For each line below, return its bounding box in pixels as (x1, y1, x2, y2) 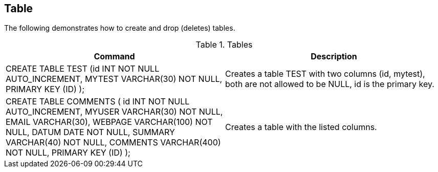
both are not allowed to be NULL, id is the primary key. (225, 79, 434, 90)
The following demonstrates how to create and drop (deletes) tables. (4, 24, 235, 33)
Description (311, 51, 357, 62)
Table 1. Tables (195, 39, 253, 50)
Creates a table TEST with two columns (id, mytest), (225, 69, 425, 79)
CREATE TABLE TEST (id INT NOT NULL (6, 63, 160, 74)
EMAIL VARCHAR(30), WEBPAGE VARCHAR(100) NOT (6, 117, 213, 127)
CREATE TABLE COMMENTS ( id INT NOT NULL (6, 96, 190, 107)
